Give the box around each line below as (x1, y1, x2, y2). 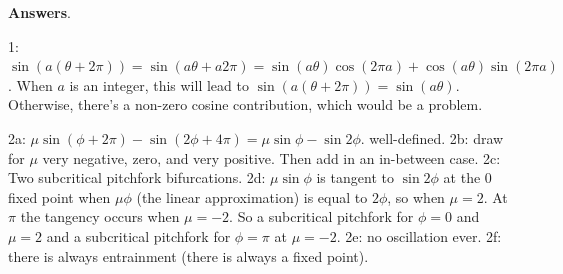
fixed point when (8, 186, 111, 207)
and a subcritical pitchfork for (46, 225, 231, 246)
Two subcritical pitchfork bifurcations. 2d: (8, 167, 266, 188)
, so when (387, 186, 445, 207)
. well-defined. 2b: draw (360, 127, 504, 148)
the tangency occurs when (20, 206, 180, 227)
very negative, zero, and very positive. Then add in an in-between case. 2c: (42, 147, 501, 168)
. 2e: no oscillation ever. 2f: (336, 225, 502, 246)
